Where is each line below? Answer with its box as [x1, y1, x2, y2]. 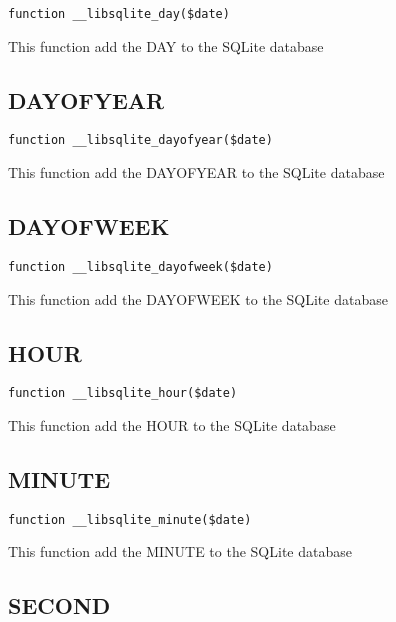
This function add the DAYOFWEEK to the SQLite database [8, 288, 388, 309]
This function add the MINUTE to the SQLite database [8, 541, 352, 562]
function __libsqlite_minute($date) [8, 512, 252, 527]
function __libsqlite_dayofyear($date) [8, 133, 273, 148]
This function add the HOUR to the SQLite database [8, 415, 336, 436]
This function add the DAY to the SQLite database [8, 35, 324, 56]
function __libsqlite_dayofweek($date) [8, 259, 273, 274]
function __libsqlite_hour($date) [8, 386, 238, 401]
